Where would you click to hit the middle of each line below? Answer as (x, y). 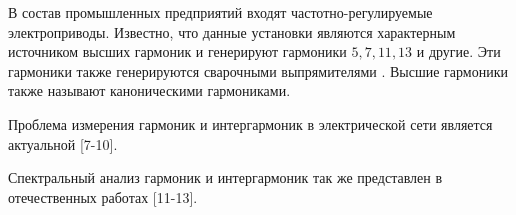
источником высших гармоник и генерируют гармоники (177, 51)
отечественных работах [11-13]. (103, 196)
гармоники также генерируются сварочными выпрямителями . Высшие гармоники (258, 70)
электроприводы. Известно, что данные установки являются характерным (232, 31)
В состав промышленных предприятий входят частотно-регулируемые (220, 12)
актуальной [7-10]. (63, 143)
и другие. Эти (458, 51)
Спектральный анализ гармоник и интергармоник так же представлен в (225, 177)
